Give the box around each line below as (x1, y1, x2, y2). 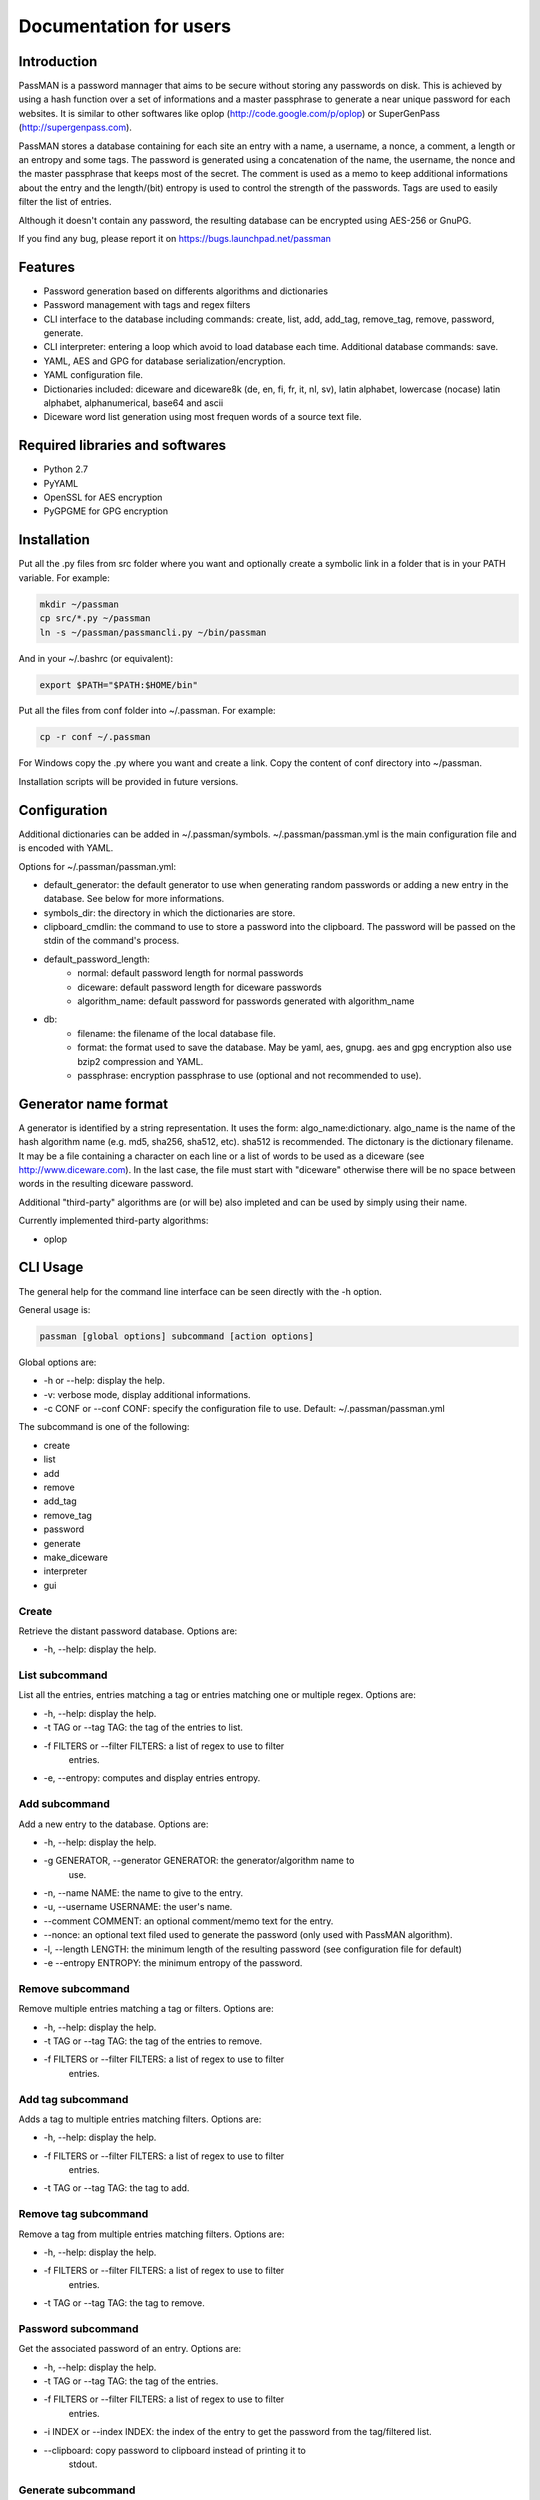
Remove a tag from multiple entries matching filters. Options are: (18, 2228, 285, 2240)
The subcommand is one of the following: (18, 1421, 190, 1433)
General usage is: (18, 1303, 91, 1315)
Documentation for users (18, 15, 232, 37)
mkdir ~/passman (39, 598, 120, 610)
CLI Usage (18, 1259, 84, 1276)
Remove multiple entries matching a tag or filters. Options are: (18, 2003, 274, 2015)
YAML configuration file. (43, 369, 144, 381)
